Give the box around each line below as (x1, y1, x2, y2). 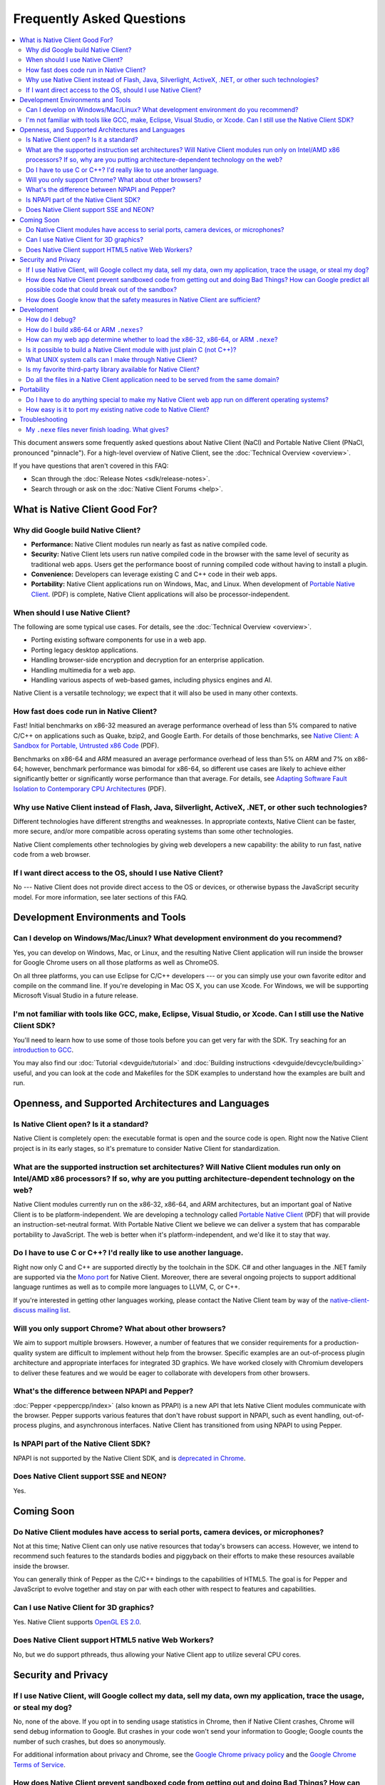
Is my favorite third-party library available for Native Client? (26, 365, 200, 374)
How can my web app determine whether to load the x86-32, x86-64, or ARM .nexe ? (26, 336, 278, 344)
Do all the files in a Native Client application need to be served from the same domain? (26, 375, 279, 383)
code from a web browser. (13, 850, 91, 859)
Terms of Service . (13, 1760, 66, 1769)
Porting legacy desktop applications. (31, 645, 139, 654)
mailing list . (37, 1306, 71, 1314)
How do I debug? (26, 315, 76, 324)
